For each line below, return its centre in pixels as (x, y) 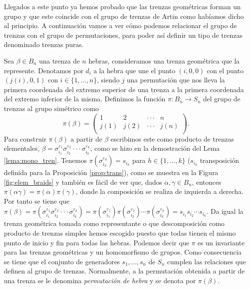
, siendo (108, 80)
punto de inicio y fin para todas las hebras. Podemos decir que (97, 242)
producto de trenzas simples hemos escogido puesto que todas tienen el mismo (120, 233)
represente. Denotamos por (44, 70)
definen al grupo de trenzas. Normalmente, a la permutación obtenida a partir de (124, 271)
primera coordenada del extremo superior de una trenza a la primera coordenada (124, 89)
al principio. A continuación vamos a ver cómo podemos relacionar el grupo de (120, 25)
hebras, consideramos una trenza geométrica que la (164, 60)
